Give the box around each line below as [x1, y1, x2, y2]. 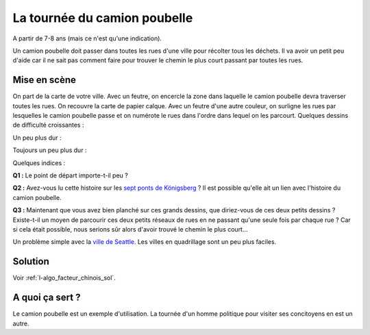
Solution [12, 256, 49, 267]
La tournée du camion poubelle [12, 10, 193, 25]
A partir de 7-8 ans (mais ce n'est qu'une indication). [12, 34, 162, 42]
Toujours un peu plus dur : [12, 146, 87, 154]
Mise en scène [12, 74, 77, 86]
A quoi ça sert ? [12, 292, 81, 303]
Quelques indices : [12, 158, 66, 167]
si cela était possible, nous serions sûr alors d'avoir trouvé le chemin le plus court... [12, 225, 248, 233]
